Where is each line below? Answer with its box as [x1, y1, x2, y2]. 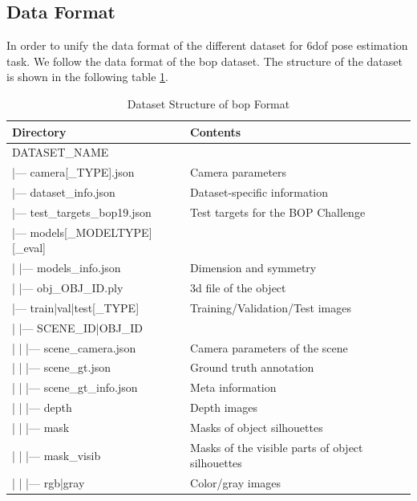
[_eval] [12, 239, 46, 256]
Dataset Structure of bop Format [127, 95, 290, 112]
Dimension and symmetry [190, 259, 317, 276]
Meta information [190, 379, 277, 396]
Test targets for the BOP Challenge [190, 203, 366, 220]
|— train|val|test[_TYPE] [12, 299, 140, 316]
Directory [12, 123, 67, 140]
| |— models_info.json [12, 259, 121, 276]
